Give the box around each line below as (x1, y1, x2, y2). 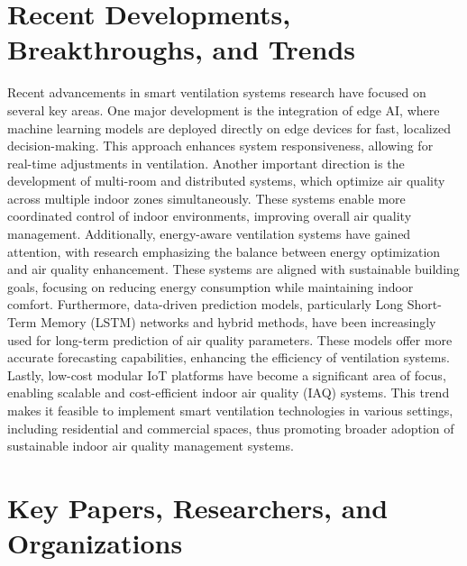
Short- (407, 295, 442, 314)
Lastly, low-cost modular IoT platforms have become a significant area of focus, (7, 365, 446, 384)
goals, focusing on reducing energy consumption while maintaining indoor (7, 277, 414, 296)
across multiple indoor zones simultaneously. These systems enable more (7, 188, 406, 207)
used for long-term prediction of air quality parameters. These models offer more (7, 330, 453, 349)
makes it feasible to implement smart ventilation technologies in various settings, (7, 401, 453, 419)
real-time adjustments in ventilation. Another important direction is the (7, 153, 405, 172)
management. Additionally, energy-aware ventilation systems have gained (7, 224, 411, 243)
